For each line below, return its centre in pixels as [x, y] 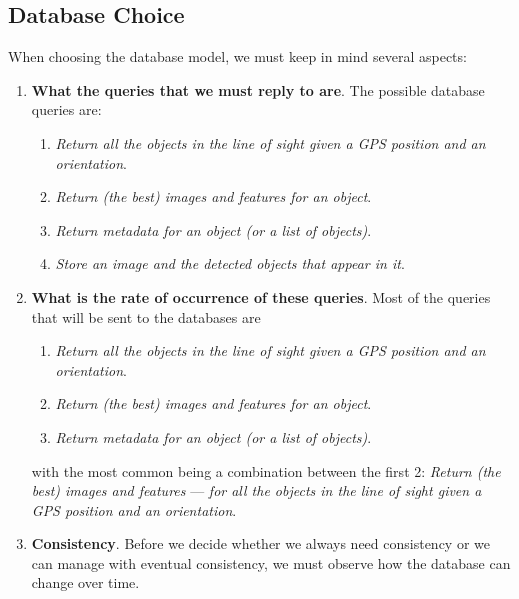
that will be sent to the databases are [146, 316]
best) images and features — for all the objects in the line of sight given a [256, 490]
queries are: [66, 109]
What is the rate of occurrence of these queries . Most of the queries [261, 296]
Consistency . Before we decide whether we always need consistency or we [261, 543]
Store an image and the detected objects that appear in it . [230, 263]
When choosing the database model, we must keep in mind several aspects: [237, 56]
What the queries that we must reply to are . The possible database [258, 89]
